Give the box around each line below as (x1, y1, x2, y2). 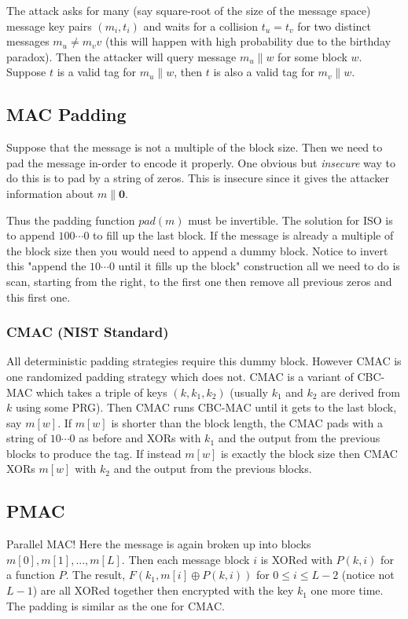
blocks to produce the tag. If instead (6, 445, 182, 461)
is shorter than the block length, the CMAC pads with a (111, 414, 384, 430)
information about (6, 185, 94, 201)
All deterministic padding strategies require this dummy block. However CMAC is (6, 353, 402, 369)
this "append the (6, 258, 86, 274)
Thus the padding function (6, 211, 135, 228)
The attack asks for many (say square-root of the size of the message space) (6, 2, 371, 18)
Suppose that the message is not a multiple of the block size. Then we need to (6, 139, 383, 156)
